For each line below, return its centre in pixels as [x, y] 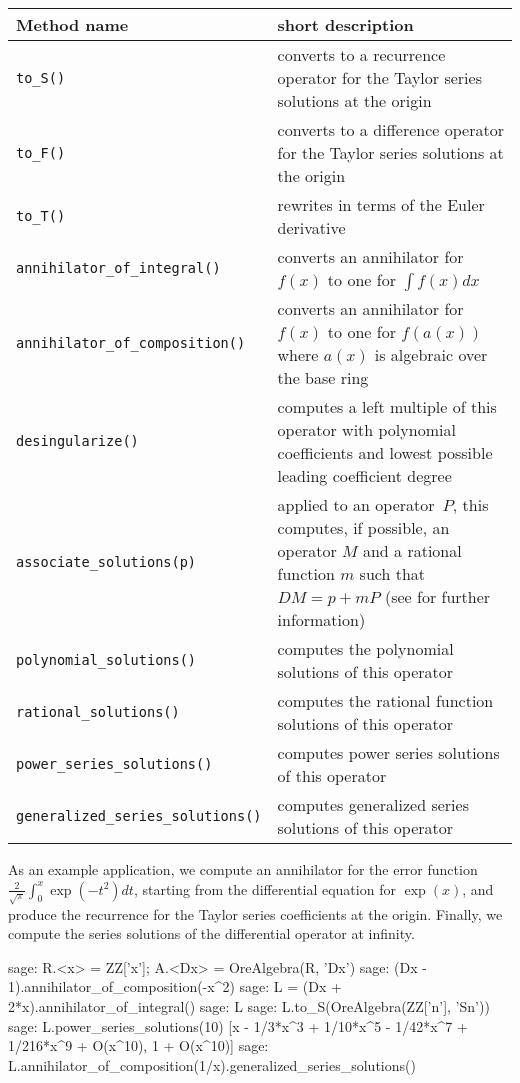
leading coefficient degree [364, 475]
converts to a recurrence [361, 54]
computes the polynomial [365, 648]
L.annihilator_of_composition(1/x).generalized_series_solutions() [212, 1064]
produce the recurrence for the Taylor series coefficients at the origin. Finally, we [255, 913]
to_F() [41, 152]
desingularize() [77, 441]
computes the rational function [385, 700]
